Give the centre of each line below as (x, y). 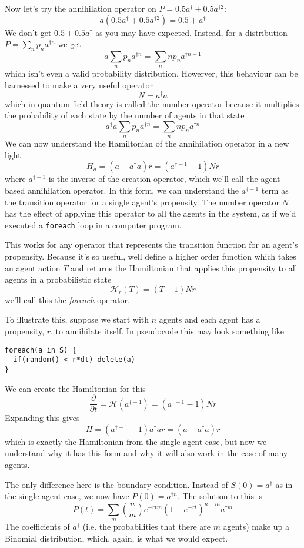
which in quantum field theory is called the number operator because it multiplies (152, 103)
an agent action (33, 268)
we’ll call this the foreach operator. (67, 299)
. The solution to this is (220, 496)
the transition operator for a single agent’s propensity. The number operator (142, 202)
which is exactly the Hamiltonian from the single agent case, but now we (136, 441)
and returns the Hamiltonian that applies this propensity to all (184, 268)
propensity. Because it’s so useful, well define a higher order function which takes (151, 256)
